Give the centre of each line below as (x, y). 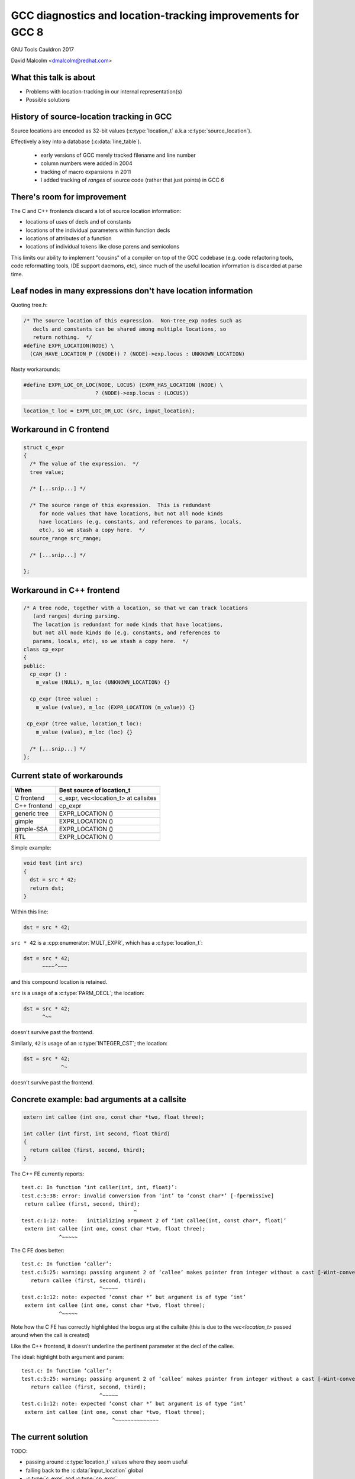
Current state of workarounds (67, 776)
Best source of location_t (95, 790)
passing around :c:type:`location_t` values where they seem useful (106, 1462)
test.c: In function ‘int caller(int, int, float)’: (99, 1187)
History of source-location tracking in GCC (91, 116)
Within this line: (30, 912)
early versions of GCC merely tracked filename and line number (118, 155)
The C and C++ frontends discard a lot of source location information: (96, 211)
